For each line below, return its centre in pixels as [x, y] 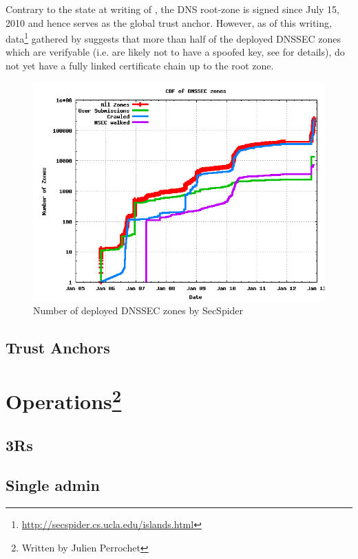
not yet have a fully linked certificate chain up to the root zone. [140, 66]
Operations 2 [64, 399]
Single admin [53, 485]
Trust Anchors [58, 348]
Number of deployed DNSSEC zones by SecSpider [138, 310]
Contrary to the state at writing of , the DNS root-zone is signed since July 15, [173, 9]
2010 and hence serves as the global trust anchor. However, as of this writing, [169, 22]
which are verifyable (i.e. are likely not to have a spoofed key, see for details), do [175, 52]
